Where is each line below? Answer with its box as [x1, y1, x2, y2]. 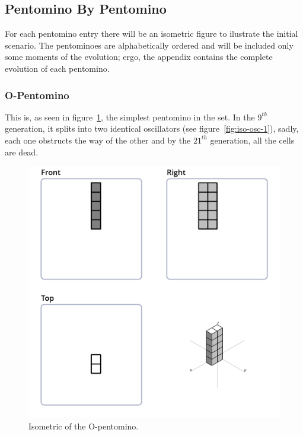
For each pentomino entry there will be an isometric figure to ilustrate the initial [5, 27, 298, 40]
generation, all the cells [210, 133, 295, 146]
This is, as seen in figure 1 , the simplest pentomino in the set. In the [5, 110, 255, 123]
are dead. [5, 145, 39, 158]
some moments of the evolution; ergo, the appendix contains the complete [5, 50, 273, 63]
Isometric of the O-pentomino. [28, 419, 139, 432]
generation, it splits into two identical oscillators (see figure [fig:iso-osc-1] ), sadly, [5, 122, 299, 135]
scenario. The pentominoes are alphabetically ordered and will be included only [5, 39, 294, 51]
